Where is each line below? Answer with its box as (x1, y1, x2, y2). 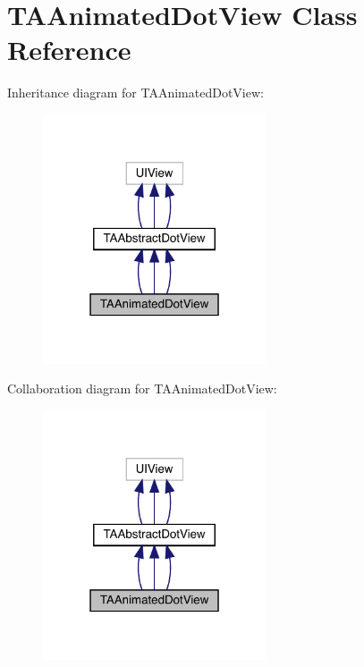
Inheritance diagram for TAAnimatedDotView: (7, 83, 264, 102)
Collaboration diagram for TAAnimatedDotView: (7, 379, 277, 398)
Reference (7, 31, 131, 68)
